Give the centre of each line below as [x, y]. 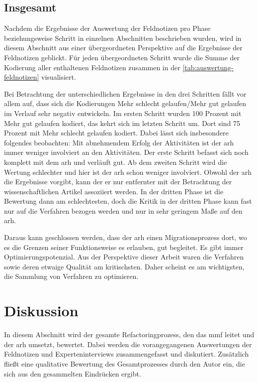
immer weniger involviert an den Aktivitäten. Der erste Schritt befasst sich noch [126, 152]
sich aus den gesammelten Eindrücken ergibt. [73, 373]
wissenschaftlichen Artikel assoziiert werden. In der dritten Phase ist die [114, 191]
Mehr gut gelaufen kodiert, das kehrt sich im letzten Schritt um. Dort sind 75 [122, 123]
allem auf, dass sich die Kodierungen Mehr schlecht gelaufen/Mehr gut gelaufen [125, 103]
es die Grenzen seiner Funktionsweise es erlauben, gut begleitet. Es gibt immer [124, 247]
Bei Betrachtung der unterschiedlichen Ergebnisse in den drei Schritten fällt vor [125, 93]
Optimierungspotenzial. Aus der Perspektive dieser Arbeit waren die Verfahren [124, 257]
